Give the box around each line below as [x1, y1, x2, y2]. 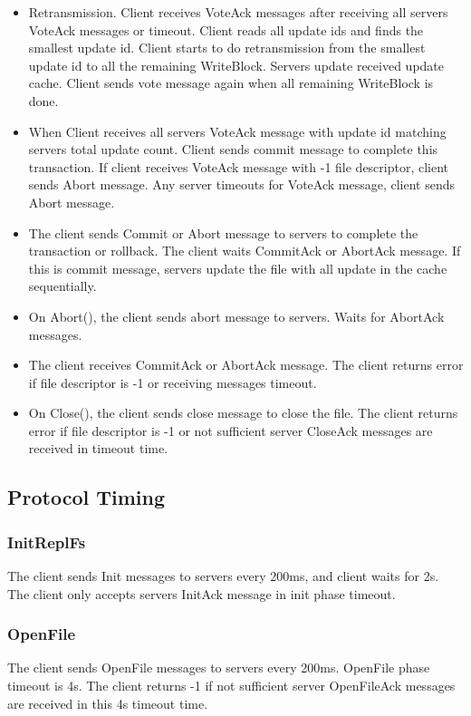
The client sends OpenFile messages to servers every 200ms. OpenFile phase [7, 658, 430, 677]
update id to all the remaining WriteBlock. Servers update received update [28, 55, 445, 74]
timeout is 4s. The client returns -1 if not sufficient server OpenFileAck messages [7, 676, 456, 695]
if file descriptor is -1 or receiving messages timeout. [28, 373, 317, 392]
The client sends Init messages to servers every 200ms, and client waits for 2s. [7, 566, 439, 585]
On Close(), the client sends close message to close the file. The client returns [28, 403, 458, 422]
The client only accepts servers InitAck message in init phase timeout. [7, 584, 396, 603]
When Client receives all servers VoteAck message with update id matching [28, 121, 447, 140]
